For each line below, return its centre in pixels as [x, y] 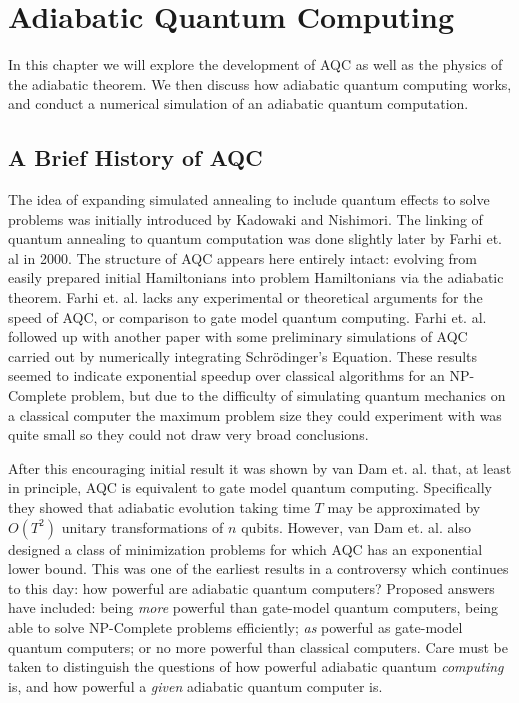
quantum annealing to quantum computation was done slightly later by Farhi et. [255, 238]
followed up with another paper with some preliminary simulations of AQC [238, 336]
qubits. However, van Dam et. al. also [356, 526]
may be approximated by [404, 507]
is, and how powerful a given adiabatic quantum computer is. [195, 685]
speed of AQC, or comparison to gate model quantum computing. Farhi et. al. [247, 316]
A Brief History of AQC [135, 157]
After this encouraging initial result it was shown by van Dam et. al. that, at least [260, 467]
